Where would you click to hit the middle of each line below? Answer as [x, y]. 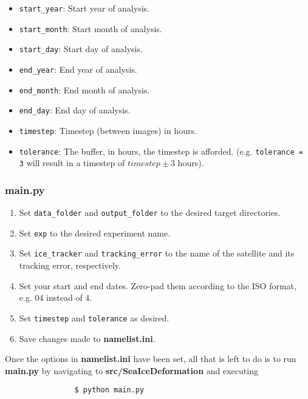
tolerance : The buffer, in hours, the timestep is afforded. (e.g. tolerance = [161, 151]
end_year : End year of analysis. [78, 69]
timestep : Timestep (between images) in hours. [108, 130]
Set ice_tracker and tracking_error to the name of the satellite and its [157, 253]
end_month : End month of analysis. [84, 89]
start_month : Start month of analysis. [91, 28]
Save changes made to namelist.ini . [87, 338]
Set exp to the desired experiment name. [95, 233]
